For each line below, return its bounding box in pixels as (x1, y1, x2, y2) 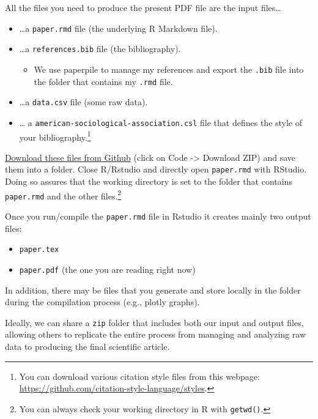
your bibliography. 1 (19, 128, 91, 143)
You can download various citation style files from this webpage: (19, 369, 260, 382)
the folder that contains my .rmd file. (34, 75, 173, 87)
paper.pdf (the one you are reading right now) (19, 262, 196, 275)
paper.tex (19, 245, 59, 254)
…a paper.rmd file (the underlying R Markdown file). (19, 21, 218, 34)
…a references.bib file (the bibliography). (19, 42, 181, 55)
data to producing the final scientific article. (5, 339, 170, 352)
